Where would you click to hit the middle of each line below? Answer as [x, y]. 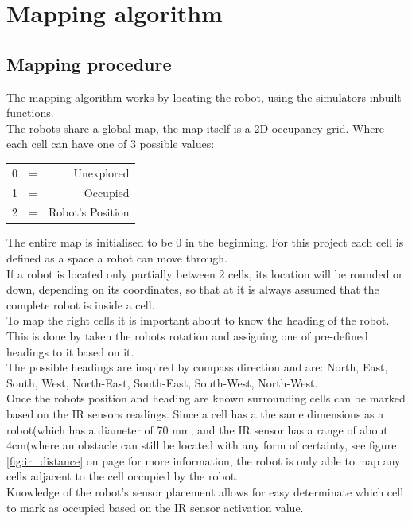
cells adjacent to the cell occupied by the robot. [122, 476]
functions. [30, 113]
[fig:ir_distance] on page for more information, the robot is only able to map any [204, 460]
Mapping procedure [89, 63]
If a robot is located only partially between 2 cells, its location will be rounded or [205, 273]
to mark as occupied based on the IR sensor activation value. [155, 507]
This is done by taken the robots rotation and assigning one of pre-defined [187, 336]
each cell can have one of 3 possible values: [111, 144]
